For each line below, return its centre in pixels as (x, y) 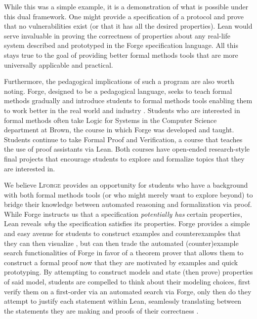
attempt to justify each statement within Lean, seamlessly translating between (123, 301)
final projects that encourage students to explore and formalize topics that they (124, 158)
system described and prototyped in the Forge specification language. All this (121, 45)
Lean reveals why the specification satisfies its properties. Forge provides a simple (127, 223)
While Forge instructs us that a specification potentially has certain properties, (123, 214)
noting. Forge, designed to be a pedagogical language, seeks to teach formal (118, 91)
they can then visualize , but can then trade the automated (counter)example (121, 243)
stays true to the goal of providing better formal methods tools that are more (121, 55)
